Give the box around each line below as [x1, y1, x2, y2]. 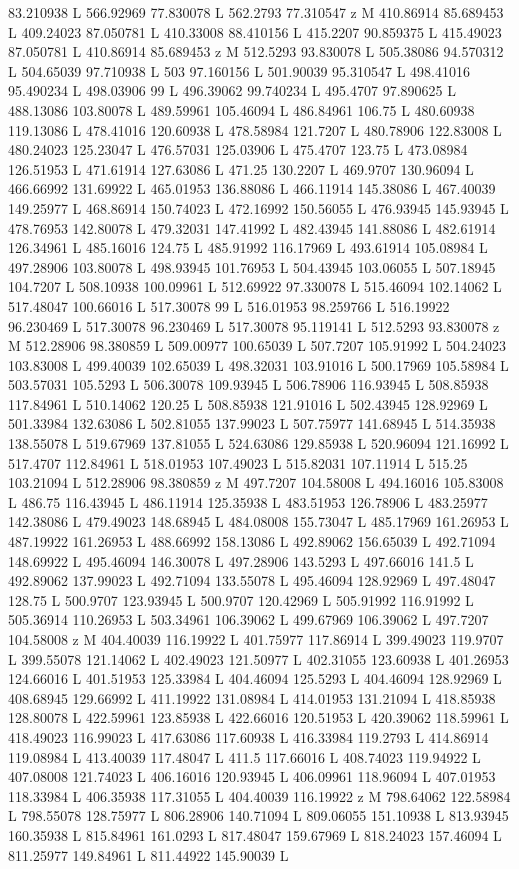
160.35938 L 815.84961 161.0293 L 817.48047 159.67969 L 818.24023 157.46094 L [8, 824, 502, 845]
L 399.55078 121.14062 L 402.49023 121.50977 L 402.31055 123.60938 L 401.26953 [8, 648, 509, 669]
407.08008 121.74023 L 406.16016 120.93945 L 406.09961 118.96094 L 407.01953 [8, 766, 496, 787]
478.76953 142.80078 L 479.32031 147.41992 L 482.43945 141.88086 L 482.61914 [8, 217, 496, 238]
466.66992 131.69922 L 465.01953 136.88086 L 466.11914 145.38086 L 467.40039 [8, 178, 496, 199]
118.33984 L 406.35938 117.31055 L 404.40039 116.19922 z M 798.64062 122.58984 [8, 785, 511, 806]
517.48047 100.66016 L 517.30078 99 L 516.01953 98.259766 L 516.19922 [8, 295, 450, 316]
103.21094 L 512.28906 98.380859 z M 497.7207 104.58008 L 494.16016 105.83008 [8, 472, 504, 493]
